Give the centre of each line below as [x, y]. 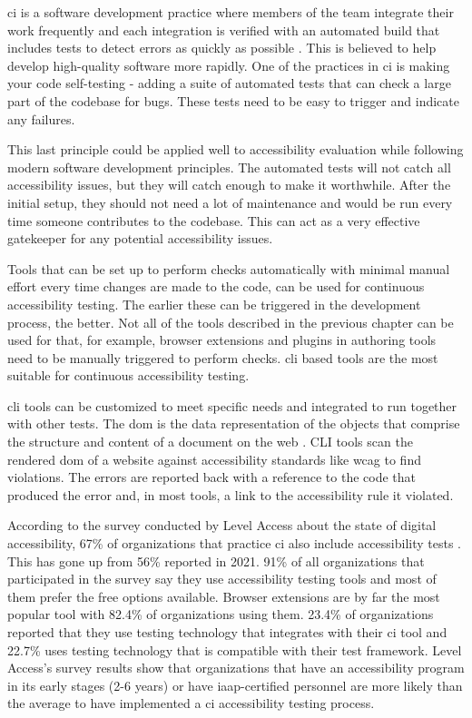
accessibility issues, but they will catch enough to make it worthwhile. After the [229, 185]
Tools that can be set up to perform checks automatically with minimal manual [229, 268]
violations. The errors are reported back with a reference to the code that [212, 477]
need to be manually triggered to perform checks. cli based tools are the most [223, 357]
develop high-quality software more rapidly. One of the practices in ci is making [229, 65]
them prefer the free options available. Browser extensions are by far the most [224, 596]
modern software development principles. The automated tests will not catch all [229, 167]
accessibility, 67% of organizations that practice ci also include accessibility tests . [234, 543]
